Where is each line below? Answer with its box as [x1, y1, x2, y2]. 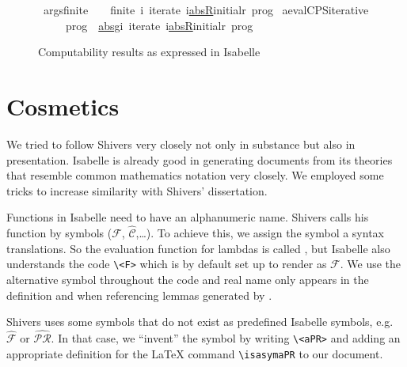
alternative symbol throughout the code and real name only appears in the [6, 271, 369, 287]
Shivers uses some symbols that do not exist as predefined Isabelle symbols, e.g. [6, 313, 394, 330]
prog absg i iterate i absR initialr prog [65, 17, 253, 33]
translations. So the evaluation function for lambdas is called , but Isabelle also [6, 240, 390, 256]
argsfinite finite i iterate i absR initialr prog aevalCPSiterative [43, 2, 369, 17]
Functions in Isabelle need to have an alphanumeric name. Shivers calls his [6, 209, 369, 225]
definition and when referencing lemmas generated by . [6, 286, 272, 303]
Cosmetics [6, 89, 120, 122]
